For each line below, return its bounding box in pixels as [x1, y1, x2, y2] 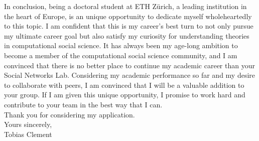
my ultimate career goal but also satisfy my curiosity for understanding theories [4, 30, 249, 41]
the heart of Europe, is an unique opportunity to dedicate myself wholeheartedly [4, 11, 252, 21]
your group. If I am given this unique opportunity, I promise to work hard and [4, 89, 245, 100]
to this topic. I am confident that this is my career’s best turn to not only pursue [4, 21, 253, 31]
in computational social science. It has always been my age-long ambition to [4, 40, 238, 51]
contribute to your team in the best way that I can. [4, 99, 163, 109]
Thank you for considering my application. [4, 109, 135, 119]
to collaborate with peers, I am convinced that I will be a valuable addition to [4, 79, 244, 90]
